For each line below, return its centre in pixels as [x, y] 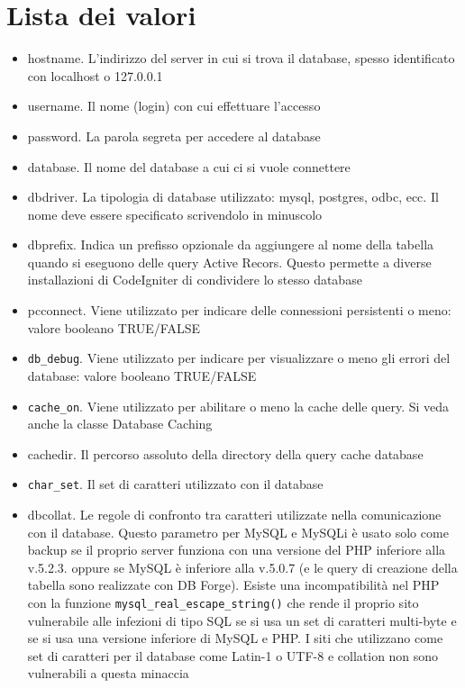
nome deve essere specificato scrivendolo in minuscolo [175, 214]
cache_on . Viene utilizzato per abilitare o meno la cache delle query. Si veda [238, 406]
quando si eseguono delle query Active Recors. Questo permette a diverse [229, 262]
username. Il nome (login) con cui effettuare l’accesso [174, 106]
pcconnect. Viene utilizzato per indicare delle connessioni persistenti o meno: [239, 310]
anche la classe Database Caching [120, 424]
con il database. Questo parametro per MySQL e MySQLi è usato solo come [238, 532]
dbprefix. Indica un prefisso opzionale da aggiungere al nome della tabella [231, 244]
